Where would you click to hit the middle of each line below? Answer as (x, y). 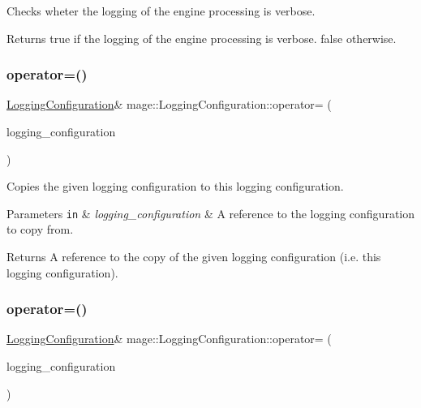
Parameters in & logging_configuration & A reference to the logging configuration (211, 213)
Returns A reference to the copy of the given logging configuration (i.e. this (194, 257)
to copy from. (40, 229)
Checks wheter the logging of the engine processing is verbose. (161, 11)
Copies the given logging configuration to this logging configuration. (175, 186)
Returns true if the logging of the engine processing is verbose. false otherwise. (202, 38)
